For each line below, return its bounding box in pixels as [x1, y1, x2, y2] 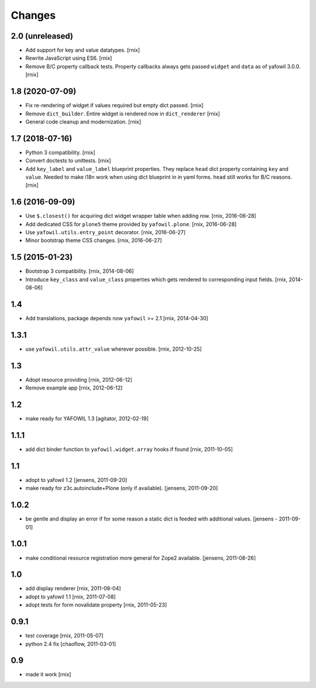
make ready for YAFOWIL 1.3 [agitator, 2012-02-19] [25, 415, 149, 422]
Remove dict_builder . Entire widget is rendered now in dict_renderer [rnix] [25, 110, 221, 117]
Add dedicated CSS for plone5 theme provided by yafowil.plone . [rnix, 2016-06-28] [25, 220, 237, 228]
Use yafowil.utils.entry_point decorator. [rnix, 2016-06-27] [25, 229, 186, 236]
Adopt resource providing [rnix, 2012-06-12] [25, 376, 133, 383]
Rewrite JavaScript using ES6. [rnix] [25, 54, 112, 61]
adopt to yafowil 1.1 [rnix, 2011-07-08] [25, 593, 116, 600]
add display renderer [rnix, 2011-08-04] [25, 585, 121, 592]
